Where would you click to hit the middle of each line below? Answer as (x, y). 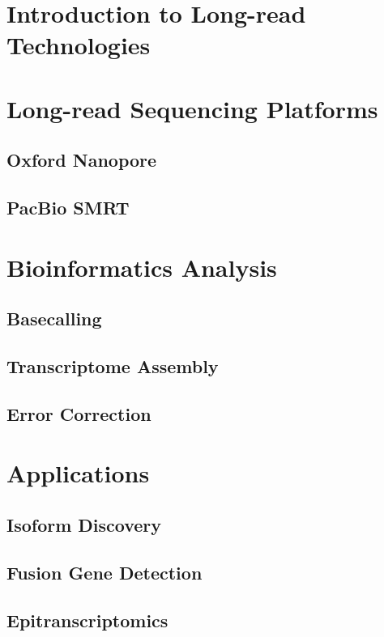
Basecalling (54, 318)
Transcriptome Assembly (113, 366)
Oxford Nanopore (82, 160)
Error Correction (79, 413)
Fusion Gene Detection (105, 572)
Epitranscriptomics (87, 620)
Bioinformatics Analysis (142, 267)
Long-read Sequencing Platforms (192, 108)
